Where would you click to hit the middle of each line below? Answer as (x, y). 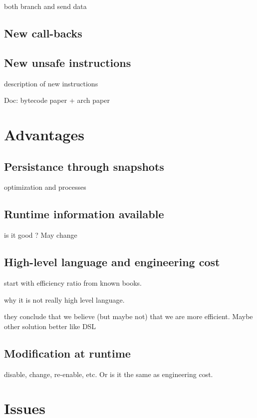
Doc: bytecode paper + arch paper (57, 100)
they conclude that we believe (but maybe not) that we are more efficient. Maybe (128, 316)
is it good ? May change (41, 235)
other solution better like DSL (50, 326)
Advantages (44, 134)
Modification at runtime (67, 353)
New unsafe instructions (68, 62)
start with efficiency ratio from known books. (73, 282)
